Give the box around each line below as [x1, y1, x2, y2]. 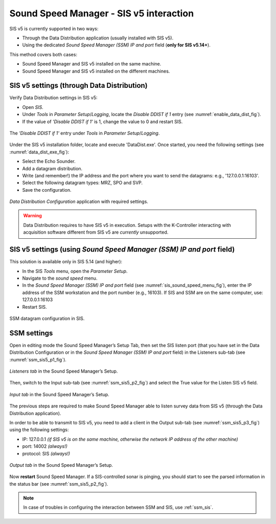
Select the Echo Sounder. [22, 158, 76, 165]
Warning [23, 213, 42, 219]
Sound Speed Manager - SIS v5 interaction [9, 8, 194, 19]
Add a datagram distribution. [22, 165, 83, 171]
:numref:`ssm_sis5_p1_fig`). [9, 356, 66, 362]
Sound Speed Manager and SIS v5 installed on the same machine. [22, 61, 162, 67]
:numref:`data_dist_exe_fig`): [9, 149, 69, 155]
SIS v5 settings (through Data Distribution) [9, 81, 148, 90]
